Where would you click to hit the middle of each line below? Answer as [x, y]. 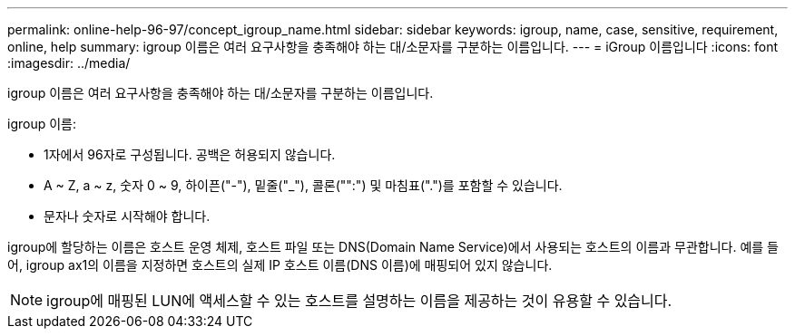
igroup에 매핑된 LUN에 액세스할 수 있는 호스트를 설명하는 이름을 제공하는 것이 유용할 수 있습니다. [359, 301]
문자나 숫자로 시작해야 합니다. [127, 216]
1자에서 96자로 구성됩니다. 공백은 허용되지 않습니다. [190, 154]
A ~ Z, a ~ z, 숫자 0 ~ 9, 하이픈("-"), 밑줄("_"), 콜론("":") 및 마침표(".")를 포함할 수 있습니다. [303, 185]
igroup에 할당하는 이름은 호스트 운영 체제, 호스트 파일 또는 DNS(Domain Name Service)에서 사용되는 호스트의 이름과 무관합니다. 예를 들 [393, 247]
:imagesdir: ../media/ [69, 63]
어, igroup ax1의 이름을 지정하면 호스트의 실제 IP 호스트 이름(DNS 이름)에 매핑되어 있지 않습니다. [280, 265]
